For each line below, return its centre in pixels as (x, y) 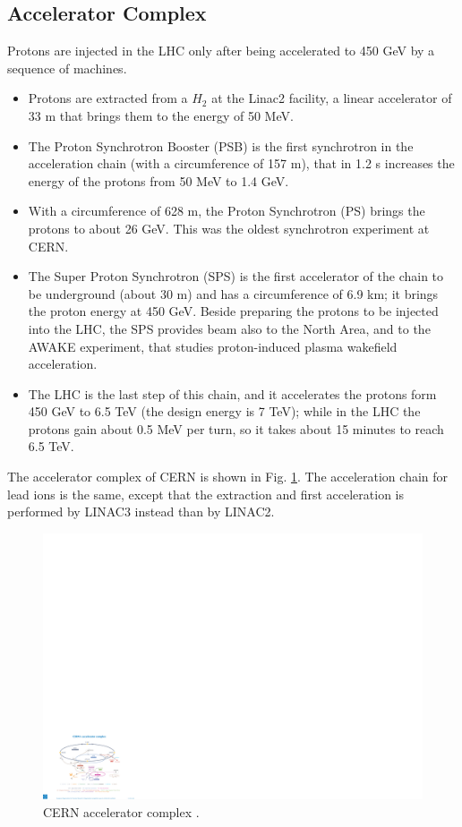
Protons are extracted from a (108, 98)
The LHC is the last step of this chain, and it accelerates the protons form (232, 393)
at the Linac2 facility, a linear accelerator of (332, 98)
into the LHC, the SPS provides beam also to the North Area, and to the (229, 328)
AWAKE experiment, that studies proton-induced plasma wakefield (213, 346)
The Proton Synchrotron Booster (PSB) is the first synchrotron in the (221, 145)
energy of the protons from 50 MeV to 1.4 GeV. (158, 180)
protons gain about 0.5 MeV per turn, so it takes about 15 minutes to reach (236, 428)
